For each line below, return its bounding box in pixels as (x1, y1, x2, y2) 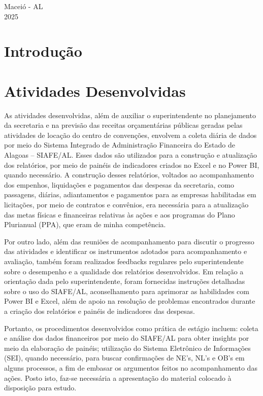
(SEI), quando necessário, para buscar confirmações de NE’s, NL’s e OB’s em (4, 352, 245, 363)
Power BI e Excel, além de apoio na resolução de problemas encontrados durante (4, 296, 255, 306)
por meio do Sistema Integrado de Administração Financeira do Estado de (4, 139, 235, 150)
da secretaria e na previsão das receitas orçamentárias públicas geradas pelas (4, 120, 243, 130)
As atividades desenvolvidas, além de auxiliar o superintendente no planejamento (4, 110, 256, 120)
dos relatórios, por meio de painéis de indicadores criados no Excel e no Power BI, (4, 159, 259, 170)
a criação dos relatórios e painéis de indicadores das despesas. (4, 305, 195, 316)
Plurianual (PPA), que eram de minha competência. (4, 219, 166, 230)
